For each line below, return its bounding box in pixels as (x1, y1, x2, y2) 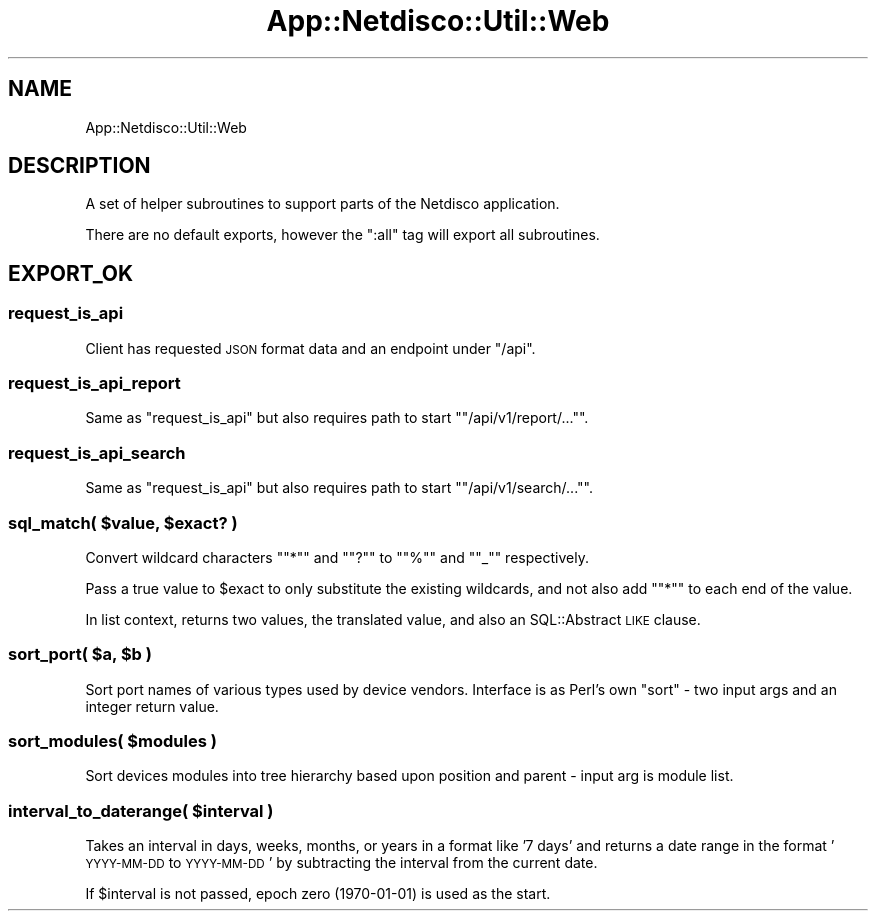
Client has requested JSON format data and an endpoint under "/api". (85, 339, 536, 357)
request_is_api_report (8, 373, 181, 394)
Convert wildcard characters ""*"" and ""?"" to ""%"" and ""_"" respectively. (85, 548, 589, 566)
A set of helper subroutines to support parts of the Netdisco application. (85, 195, 560, 213)
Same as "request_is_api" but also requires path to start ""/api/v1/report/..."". (85, 409, 589, 427)
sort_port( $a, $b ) (8, 644, 152, 665)
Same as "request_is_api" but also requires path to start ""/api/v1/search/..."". (85, 479, 593, 497)
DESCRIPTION (8, 153, 151, 179)
